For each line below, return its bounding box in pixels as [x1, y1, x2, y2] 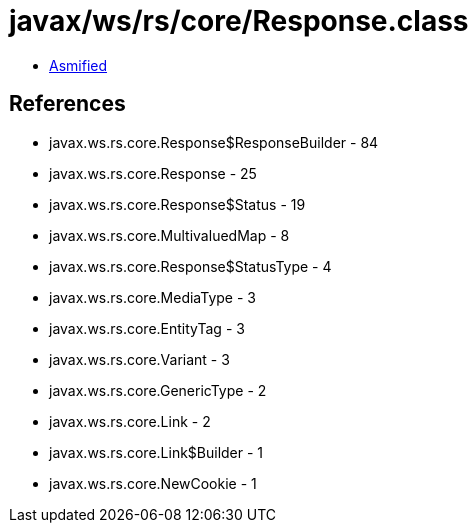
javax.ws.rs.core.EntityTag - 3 [49, 319, 245, 337]
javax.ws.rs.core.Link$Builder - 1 [49, 443, 264, 461]
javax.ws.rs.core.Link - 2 [49, 412, 211, 430]
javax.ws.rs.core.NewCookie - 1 [49, 474, 257, 492]
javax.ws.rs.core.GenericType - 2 [49, 381, 267, 399]
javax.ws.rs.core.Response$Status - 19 [49, 195, 306, 213]
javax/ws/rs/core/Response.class [9, 4, 469, 38]
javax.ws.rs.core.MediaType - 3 [49, 288, 256, 306]
